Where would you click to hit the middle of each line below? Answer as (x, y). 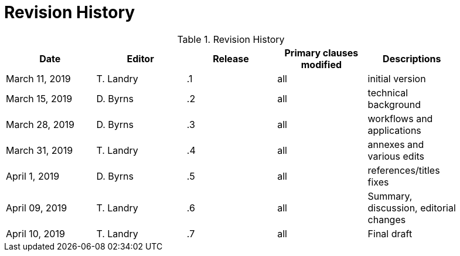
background (394, 104)
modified (321, 64)
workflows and (400, 118)
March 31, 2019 (40, 150)
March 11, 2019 (38, 78)
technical (388, 92)
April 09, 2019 (37, 208)
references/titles (404, 170)
